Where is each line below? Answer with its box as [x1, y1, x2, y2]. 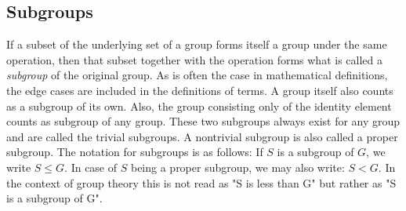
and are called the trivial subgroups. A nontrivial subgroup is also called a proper [6, 128, 398, 144]
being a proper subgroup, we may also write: [130, 158, 345, 175]
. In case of [64, 158, 118, 175]
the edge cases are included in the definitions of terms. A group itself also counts [6, 82, 393, 98]
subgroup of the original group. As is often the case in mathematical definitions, [6, 67, 388, 83]
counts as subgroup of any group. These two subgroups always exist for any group [6, 113, 401, 129]
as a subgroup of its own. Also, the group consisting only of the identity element [6, 97, 392, 114]
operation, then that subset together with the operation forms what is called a [6, 51, 382, 67]
